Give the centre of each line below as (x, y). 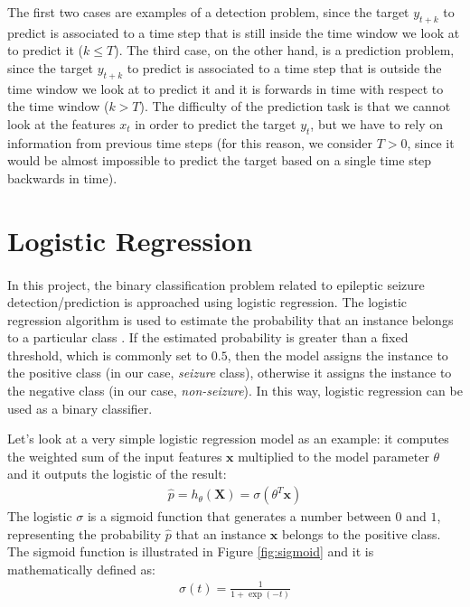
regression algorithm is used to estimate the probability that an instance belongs (230, 319)
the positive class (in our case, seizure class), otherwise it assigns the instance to (230, 373)
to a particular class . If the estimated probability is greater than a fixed (208, 337)
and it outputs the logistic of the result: (117, 474)
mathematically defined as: (81, 569)
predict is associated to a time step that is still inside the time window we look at (234, 32)
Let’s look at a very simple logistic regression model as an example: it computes (228, 439)
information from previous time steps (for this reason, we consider (190, 142)
